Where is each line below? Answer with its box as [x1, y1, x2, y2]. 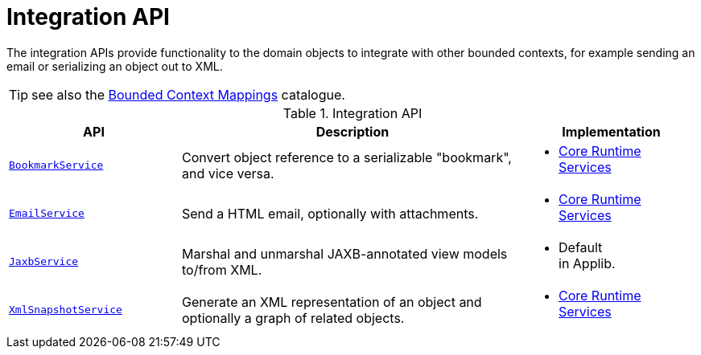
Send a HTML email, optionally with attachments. [182, 205, 479, 222]
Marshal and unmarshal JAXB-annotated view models [182, 245, 508, 262]
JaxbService [9, 255, 79, 268]
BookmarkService [9, 159, 104, 172]
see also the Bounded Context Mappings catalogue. [31, 86, 345, 103]
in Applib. [559, 255, 616, 271]
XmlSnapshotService [9, 304, 122, 316]
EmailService [9, 207, 85, 220]
